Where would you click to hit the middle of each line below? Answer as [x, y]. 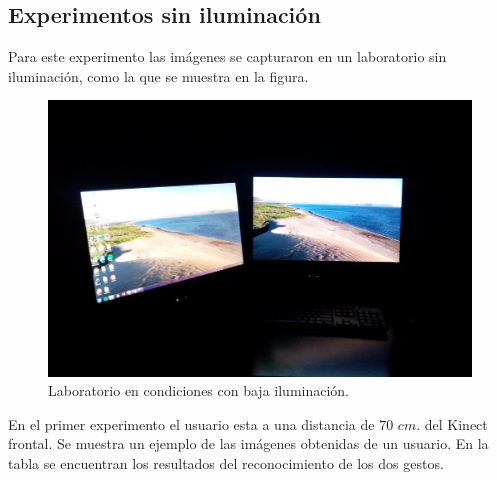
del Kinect [456, 423]
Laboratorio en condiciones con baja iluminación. [198, 390]
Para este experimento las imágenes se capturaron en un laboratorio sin [227, 56]
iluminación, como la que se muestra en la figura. [158, 75]
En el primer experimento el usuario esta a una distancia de [191, 423]
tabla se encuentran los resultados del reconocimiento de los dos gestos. [226, 462]
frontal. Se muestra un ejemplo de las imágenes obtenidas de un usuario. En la [248, 443]
